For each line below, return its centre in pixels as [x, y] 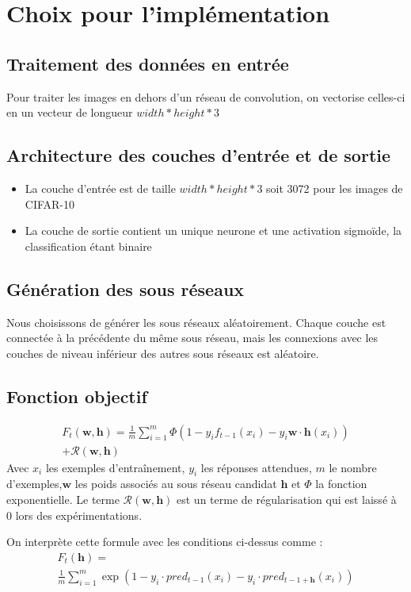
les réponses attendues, [256, 467]
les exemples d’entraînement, [115, 467]
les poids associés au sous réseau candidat [176, 484]
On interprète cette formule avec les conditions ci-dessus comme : [165, 542]
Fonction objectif [77, 396]
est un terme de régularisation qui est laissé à [287, 499]
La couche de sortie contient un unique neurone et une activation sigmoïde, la [213, 231]
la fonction [341, 484]
